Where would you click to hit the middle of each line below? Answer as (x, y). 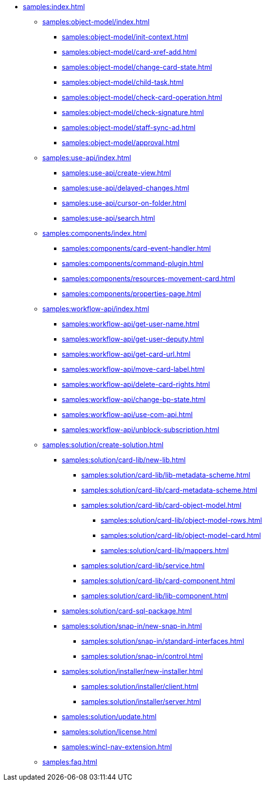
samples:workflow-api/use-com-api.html (127, 414)
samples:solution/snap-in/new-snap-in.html (132, 626)
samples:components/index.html (95, 233)
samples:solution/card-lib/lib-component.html (155, 596)
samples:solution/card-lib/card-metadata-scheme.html (169, 490)
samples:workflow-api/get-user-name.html (131, 324)
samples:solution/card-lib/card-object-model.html (161, 505)
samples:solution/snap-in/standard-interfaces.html (163, 641)
